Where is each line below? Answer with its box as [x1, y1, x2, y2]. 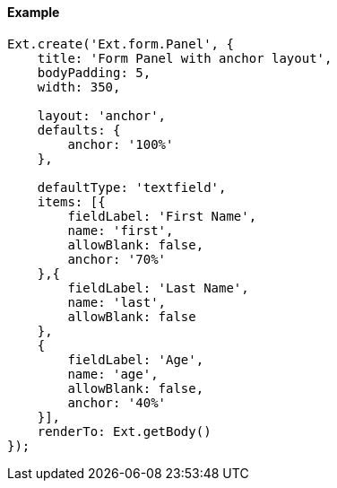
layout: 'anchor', [37, 108, 167, 123]
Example [7, 4, 60, 20]
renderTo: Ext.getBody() [37, 423, 212, 439]
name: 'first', [67, 222, 174, 238]
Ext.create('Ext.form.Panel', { [7, 36, 234, 51]
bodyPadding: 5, [37, 65, 151, 80]
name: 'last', [67, 294, 167, 309]
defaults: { [37, 122, 121, 137]
